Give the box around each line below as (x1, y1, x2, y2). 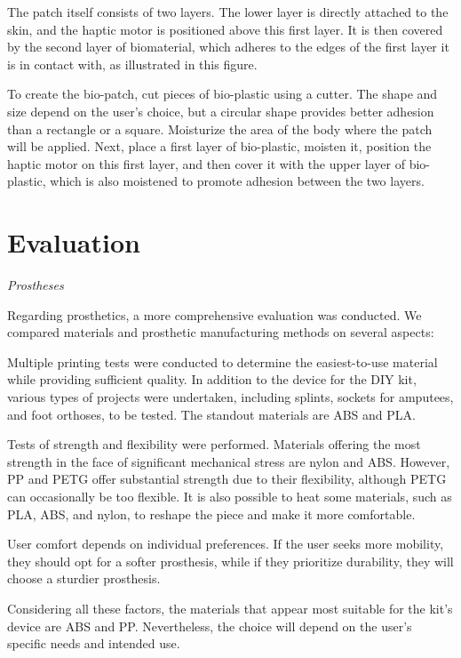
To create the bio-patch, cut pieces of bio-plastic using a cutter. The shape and (7, 84, 438, 103)
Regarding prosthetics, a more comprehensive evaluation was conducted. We (7, 305, 422, 324)
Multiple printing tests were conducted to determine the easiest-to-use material (7, 352, 438, 371)
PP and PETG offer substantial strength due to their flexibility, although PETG (7, 469, 447, 488)
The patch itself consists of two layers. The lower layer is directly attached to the (7, 3, 449, 20)
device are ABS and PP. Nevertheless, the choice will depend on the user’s (7, 616, 412, 635)
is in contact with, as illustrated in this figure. (7, 54, 258, 73)
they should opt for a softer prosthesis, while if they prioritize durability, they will (7, 551, 454, 570)
